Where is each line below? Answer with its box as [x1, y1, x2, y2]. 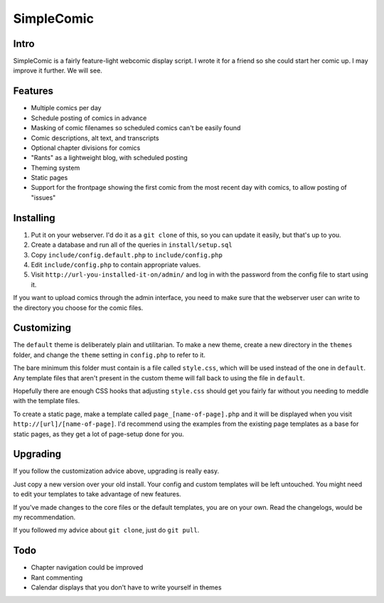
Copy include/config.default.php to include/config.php [31, 250, 223, 259]
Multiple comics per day [31, 104, 102, 112]
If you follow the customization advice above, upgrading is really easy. [13, 466, 220, 476]
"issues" [31, 193, 56, 202]
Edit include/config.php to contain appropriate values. [31, 260, 201, 269]
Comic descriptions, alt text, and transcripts [31, 134, 159, 142]
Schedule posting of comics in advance [31, 114, 147, 122]
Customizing [13, 322, 71, 334]
